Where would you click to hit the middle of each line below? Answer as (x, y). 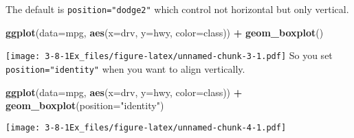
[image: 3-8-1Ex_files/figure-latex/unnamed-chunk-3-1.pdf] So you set (169, 55)
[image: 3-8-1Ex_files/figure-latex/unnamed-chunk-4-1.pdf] (146, 127)
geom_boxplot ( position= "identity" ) (85, 105)
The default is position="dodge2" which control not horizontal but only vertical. (177, 9)
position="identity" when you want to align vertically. (125, 68)
